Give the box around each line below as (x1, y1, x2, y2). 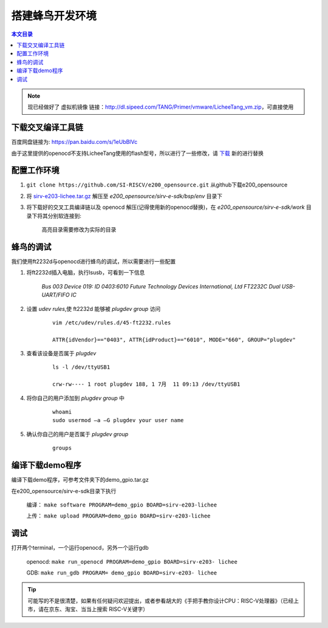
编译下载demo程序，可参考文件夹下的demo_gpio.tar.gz (11, 476, 149, 483)
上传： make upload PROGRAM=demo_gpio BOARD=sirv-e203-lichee (26, 512, 211, 519)
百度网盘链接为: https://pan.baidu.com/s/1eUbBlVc (11, 138, 138, 146)
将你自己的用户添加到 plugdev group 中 (26, 394, 125, 401)
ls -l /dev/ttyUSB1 (52, 364, 111, 370)
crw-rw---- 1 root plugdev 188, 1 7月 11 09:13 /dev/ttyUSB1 (52, 381, 241, 388)
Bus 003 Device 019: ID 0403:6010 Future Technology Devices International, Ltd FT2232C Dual (41, 282, 281, 290)
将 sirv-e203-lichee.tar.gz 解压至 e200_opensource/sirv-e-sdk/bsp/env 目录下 (26, 192, 223, 200)
